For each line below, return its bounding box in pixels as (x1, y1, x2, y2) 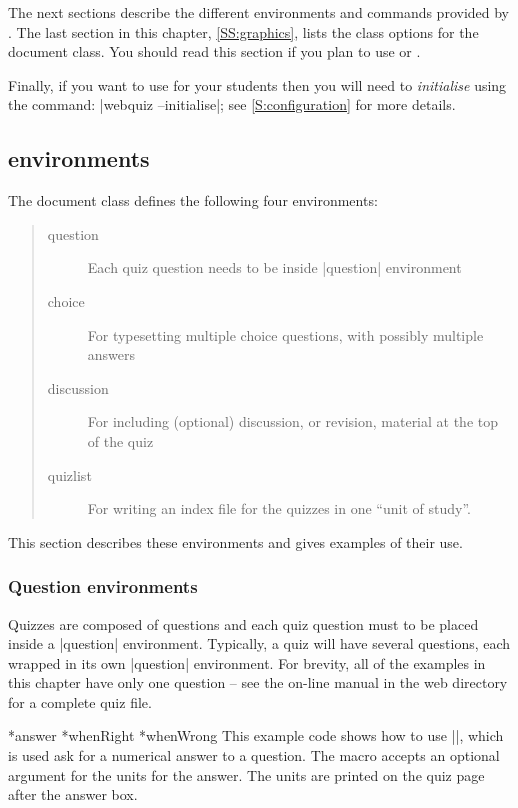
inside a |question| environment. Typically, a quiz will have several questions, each (8, 633, 511, 654)
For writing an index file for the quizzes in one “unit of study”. (87, 498, 471, 519)
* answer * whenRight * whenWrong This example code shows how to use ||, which (8, 725, 504, 746)
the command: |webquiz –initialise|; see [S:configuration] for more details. (8, 94, 456, 115)
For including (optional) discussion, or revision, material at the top (87, 411, 499, 432)
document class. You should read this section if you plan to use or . (8, 41, 421, 62)
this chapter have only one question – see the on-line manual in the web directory (8, 672, 508, 693)
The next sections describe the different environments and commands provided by (8, 2, 510, 22)
